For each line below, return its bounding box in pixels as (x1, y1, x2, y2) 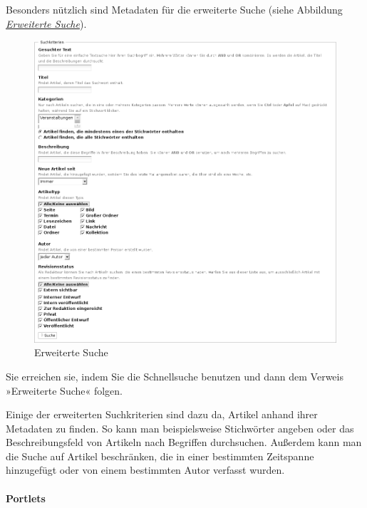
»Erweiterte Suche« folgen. (6, 383, 123, 398)
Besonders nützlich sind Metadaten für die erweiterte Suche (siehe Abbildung (6, 2, 343, 16)
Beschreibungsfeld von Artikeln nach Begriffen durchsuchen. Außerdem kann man (6, 435, 362, 450)
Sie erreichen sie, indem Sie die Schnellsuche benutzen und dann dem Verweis (6, 368, 343, 383)
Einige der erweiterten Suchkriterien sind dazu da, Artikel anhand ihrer (6, 407, 318, 422)
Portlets (6, 490, 46, 505)
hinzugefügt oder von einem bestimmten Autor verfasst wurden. (6, 462, 285, 477)
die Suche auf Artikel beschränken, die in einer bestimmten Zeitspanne (6, 448, 314, 463)
